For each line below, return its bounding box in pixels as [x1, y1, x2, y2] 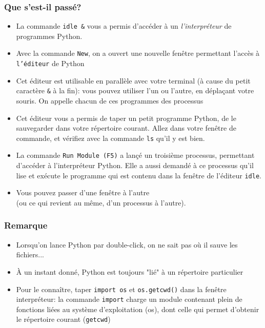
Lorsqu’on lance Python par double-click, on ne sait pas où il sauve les [16, 239, 238, 250]
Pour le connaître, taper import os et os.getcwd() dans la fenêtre [16, 283, 227, 294]
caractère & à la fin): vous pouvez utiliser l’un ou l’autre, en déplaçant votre [16, 85, 254, 96]
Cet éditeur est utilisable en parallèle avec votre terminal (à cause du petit [16, 75, 251, 86]
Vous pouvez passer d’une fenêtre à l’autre [16, 187, 150, 198]
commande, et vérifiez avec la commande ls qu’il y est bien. [16, 132, 205, 143]
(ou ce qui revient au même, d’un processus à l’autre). [16, 197, 186, 208]
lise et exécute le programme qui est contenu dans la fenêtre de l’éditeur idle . [16, 170, 261, 180]
